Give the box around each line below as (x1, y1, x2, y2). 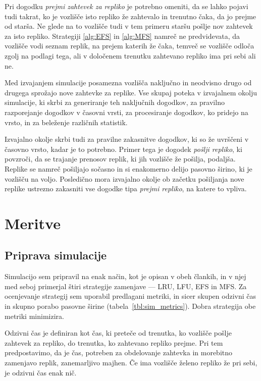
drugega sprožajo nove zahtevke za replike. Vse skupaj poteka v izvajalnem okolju (5, 87, 257, 97)
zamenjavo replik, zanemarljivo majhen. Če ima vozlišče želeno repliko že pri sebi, (5, 357, 257, 368)
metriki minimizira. (5, 310, 64, 321)
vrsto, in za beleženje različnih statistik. (5, 117, 128, 127)
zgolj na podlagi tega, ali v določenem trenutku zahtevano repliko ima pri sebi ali (5, 50, 256, 61)
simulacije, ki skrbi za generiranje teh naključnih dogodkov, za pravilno (5, 97, 225, 107)
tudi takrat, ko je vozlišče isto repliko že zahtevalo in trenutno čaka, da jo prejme (5, 11, 256, 21)
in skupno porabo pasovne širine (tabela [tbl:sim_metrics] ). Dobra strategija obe (5, 301, 256, 311)
